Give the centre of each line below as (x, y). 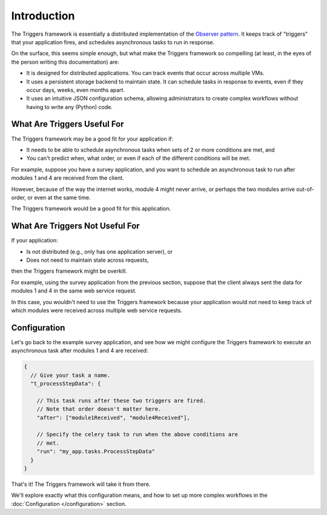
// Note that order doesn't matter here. (99, 409)
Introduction (43, 16)
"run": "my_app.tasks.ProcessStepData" (96, 452)
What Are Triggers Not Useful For (75, 226)
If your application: (35, 241)
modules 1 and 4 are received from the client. (68, 178)
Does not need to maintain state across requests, (88, 260)
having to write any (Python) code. (70, 107)
